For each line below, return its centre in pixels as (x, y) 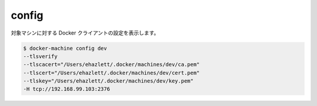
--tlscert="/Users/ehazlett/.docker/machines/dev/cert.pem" (112, 73)
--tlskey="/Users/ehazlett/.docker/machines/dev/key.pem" (108, 81)
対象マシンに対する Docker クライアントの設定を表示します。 (85, 33)
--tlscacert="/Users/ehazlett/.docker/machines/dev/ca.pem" (112, 65)
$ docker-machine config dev (65, 48)
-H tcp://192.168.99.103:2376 (67, 89)
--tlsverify (41, 56)
